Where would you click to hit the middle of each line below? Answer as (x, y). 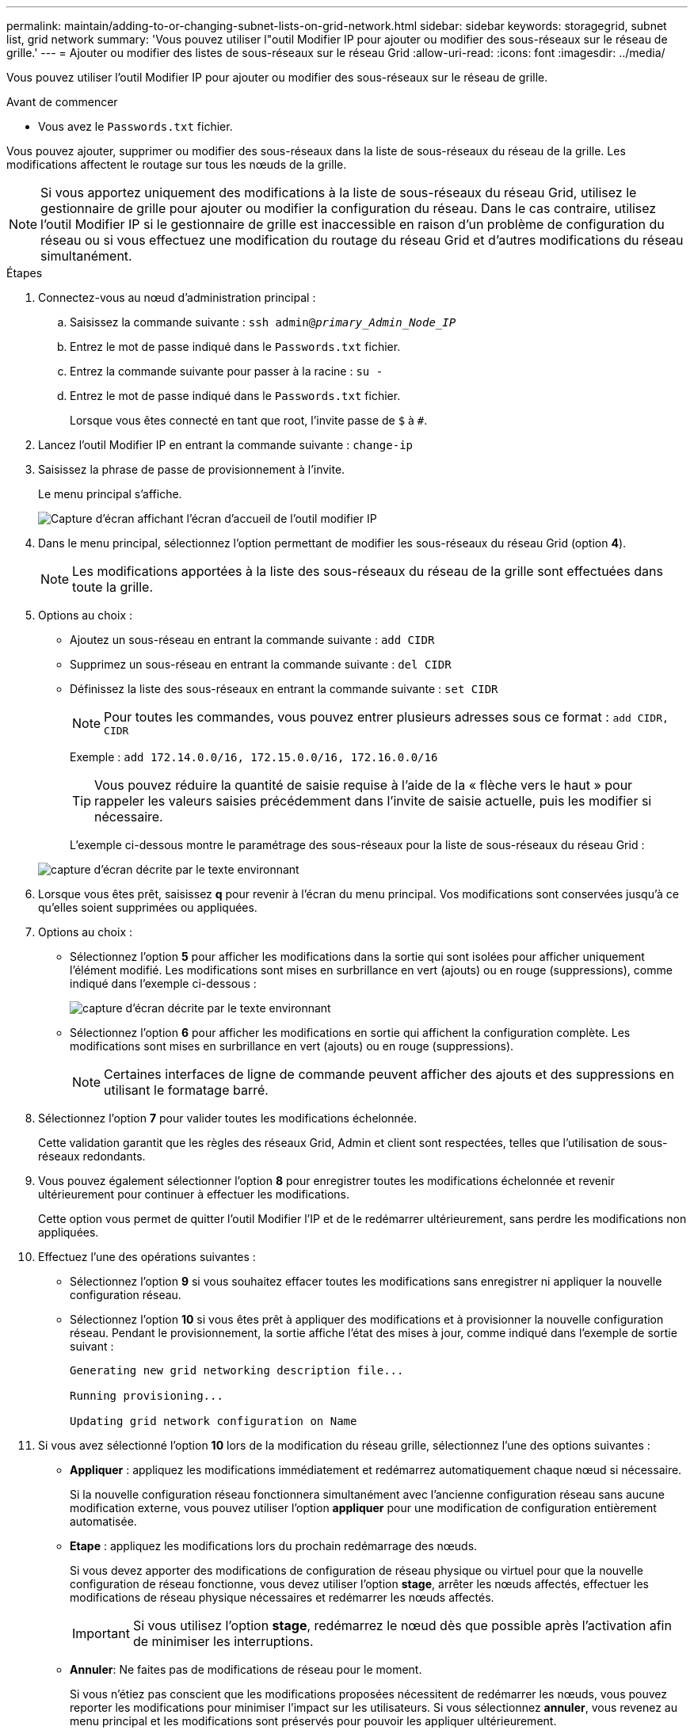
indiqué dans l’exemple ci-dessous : (163, 983)
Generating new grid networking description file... (237, 1370)
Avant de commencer (62, 102)
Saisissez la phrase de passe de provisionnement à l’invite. (192, 469)
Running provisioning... (147, 1396)
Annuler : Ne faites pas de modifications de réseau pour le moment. (246, 1669)
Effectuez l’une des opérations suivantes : (147, 1257)
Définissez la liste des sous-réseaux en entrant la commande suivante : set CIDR (284, 689)
